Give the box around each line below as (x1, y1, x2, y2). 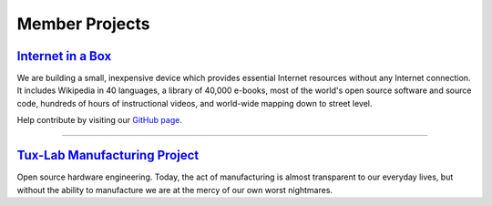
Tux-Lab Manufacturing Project (16, 148, 200, 163)
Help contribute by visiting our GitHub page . (16, 115, 182, 126)
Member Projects (16, 14, 150, 34)
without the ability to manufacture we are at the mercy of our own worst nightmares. (16, 184, 333, 195)
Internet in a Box (16, 48, 112, 64)
